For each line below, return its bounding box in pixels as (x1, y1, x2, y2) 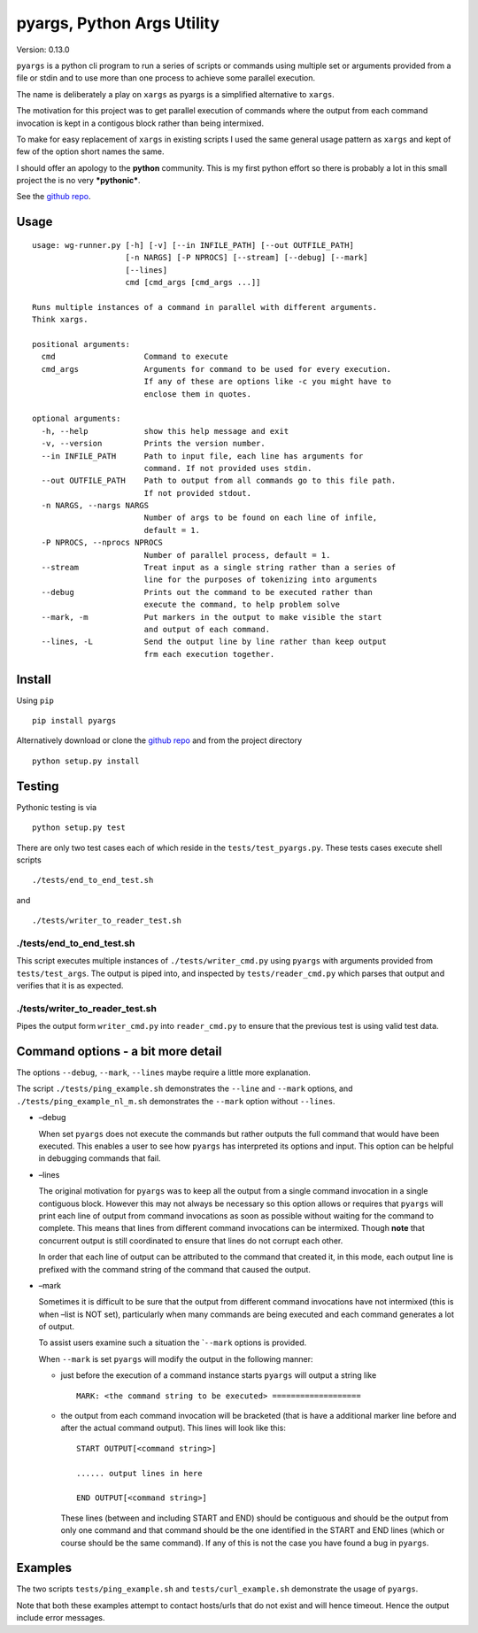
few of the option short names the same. (16, 146, 165, 157)
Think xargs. (32, 314, 89, 325)
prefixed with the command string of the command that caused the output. (38, 1264, 312, 1274)
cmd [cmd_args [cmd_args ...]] (125, 277, 261, 288)
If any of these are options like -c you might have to (143, 376, 392, 387)
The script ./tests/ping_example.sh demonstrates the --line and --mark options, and (16, 1083, 353, 1094)
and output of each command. (143, 624, 270, 634)
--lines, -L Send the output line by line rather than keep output (41, 637, 387, 646)
